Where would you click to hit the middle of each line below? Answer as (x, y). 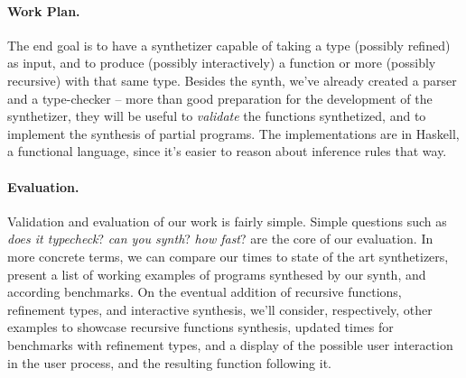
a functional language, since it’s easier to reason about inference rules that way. (227, 151)
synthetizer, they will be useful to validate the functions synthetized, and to (217, 116)
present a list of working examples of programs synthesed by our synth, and (217, 274)
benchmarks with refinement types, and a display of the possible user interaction (230, 344)
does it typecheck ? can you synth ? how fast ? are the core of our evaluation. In (220, 239)
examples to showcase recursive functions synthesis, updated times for (200, 327)
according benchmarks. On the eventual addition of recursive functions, (205, 292)
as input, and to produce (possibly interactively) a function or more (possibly (222, 63)
